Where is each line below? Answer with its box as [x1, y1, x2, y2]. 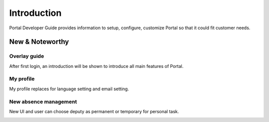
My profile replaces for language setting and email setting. [9, 86, 129, 92]
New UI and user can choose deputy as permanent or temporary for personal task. [9, 108, 179, 114]
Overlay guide [9, 53, 44, 60]
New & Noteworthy [9, 38, 69, 46]
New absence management [9, 98, 77, 105]
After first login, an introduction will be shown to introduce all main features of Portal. [9, 63, 184, 69]
